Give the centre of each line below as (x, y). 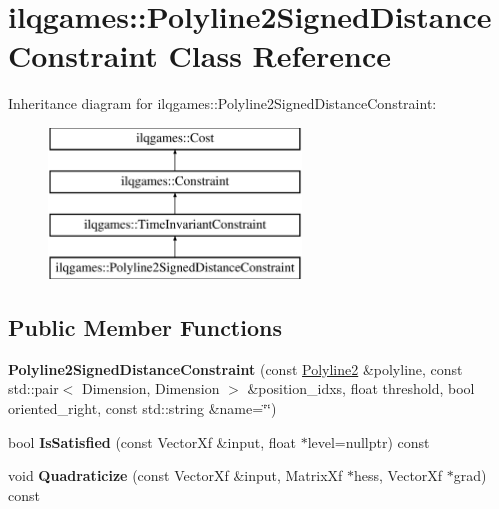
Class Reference (280, 55)
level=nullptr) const (368, 441)
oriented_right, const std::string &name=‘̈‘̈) (142, 408)
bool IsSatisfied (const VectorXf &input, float (152, 441)
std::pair (33, 388)
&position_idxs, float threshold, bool (361, 388)
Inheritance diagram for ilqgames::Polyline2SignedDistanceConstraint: (222, 103)
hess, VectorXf (398, 475)
